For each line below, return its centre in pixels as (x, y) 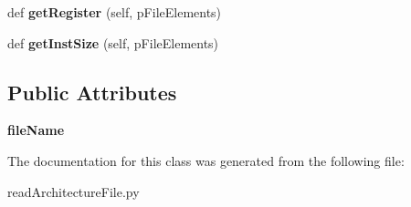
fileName (36, 130)
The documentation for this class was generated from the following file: (206, 160)
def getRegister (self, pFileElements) (115, 12)
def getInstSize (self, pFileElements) (113, 42)
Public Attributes (92, 92)
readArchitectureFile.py (74, 191)
